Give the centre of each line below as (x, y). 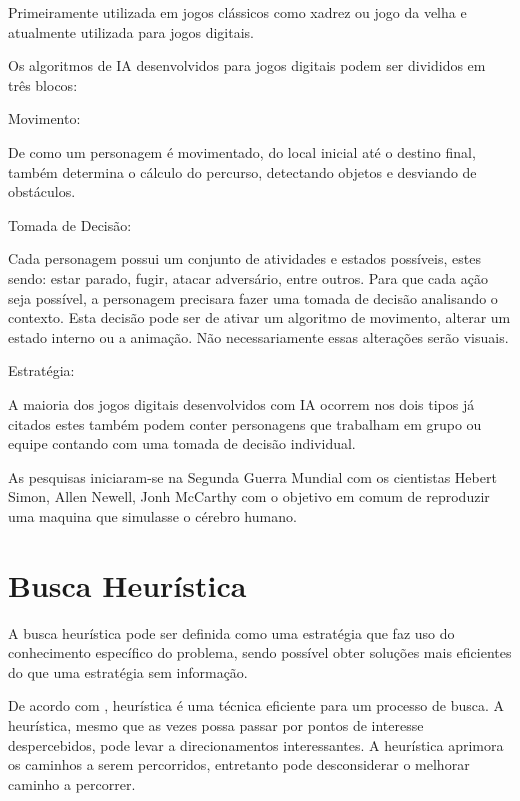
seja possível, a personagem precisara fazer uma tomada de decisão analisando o (253, 297)
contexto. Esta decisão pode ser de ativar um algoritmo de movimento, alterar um (259, 317)
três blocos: (43, 84)
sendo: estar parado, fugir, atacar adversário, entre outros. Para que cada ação (248, 277)
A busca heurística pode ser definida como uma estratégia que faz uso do (231, 632)
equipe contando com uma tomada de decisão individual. (182, 443)
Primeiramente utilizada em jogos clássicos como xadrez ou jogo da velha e (237, 12)
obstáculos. (42, 191)
